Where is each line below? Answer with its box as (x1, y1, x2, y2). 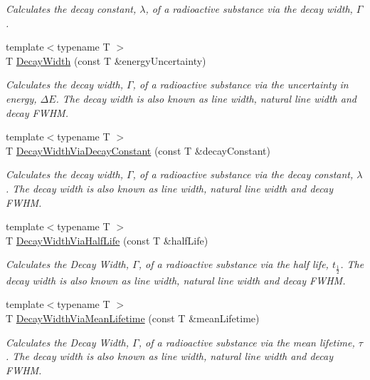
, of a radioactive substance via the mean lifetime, (138, 334, 355, 349)
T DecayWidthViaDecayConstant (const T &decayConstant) (6, 143, 271, 158)
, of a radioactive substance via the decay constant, (132, 167, 354, 182)
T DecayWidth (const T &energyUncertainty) (6, 53, 206, 68)
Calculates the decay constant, (6, 1, 137, 16)
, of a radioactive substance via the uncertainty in (132, 77, 349, 92)
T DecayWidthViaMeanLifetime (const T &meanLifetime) (6, 310, 260, 325)
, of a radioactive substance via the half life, (138, 257, 329, 272)
